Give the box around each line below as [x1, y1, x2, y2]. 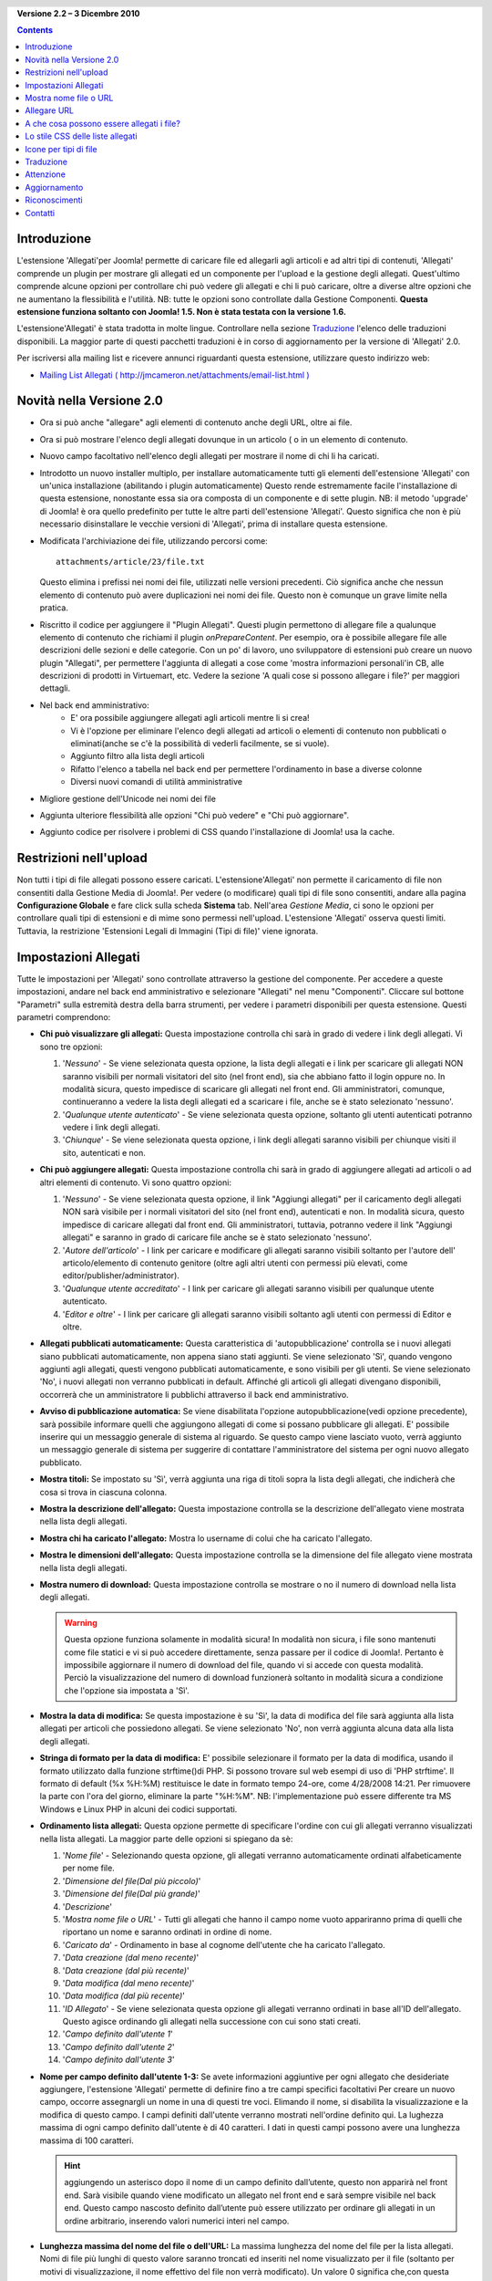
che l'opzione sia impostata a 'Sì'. [64, 1684, 190, 1696]
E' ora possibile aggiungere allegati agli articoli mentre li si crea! [70, 713, 310, 724]
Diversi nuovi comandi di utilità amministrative [70, 776, 243, 787]
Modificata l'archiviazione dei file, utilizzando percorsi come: [39, 535, 268, 547]
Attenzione [25, 169, 66, 180]
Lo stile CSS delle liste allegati [25, 130, 138, 141]
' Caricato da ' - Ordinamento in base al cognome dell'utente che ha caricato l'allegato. [62, 1939, 386, 1950]
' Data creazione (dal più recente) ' [62, 1964, 190, 1975]
